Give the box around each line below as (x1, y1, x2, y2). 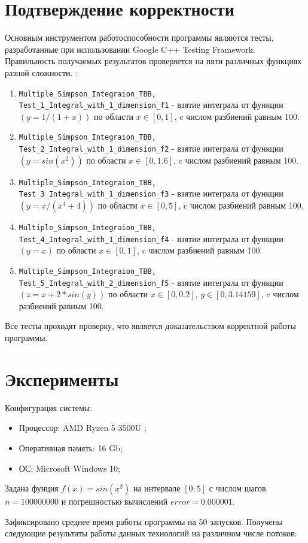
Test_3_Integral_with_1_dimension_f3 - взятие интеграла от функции (19, 187, 283, 200)
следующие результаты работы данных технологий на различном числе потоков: (5, 527, 297, 539)
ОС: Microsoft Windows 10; (19, 461, 120, 474)
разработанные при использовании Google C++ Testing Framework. (5, 43, 255, 55)
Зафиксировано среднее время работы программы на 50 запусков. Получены (5, 515, 283, 527)
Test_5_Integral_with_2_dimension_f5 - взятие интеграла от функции (19, 276, 283, 288)
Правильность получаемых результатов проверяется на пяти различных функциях (5, 55, 302, 67)
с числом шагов (209, 482, 266, 494)
